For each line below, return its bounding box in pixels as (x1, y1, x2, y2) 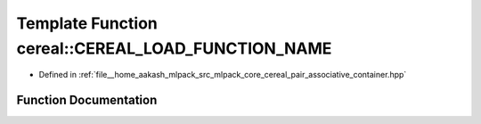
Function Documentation (16, 93, 158, 108)
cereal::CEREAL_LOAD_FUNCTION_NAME (16, 38, 332, 58)
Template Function (16, 13, 158, 33)
